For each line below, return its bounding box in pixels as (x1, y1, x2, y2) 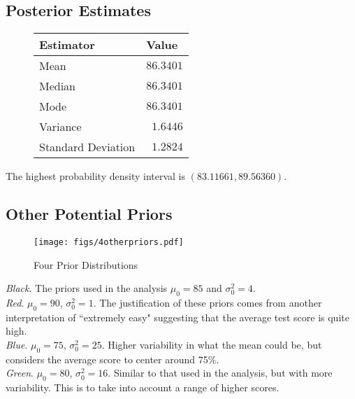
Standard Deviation (39, 139, 136, 155)
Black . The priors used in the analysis (6, 281, 168, 295)
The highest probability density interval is (6, 169, 185, 183)
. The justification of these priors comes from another (93, 295, 322, 310)
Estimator (39, 36, 95, 53)
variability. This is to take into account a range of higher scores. (6, 380, 280, 395)
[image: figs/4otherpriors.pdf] (34, 237, 184, 247)
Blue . (6, 337, 28, 352)
